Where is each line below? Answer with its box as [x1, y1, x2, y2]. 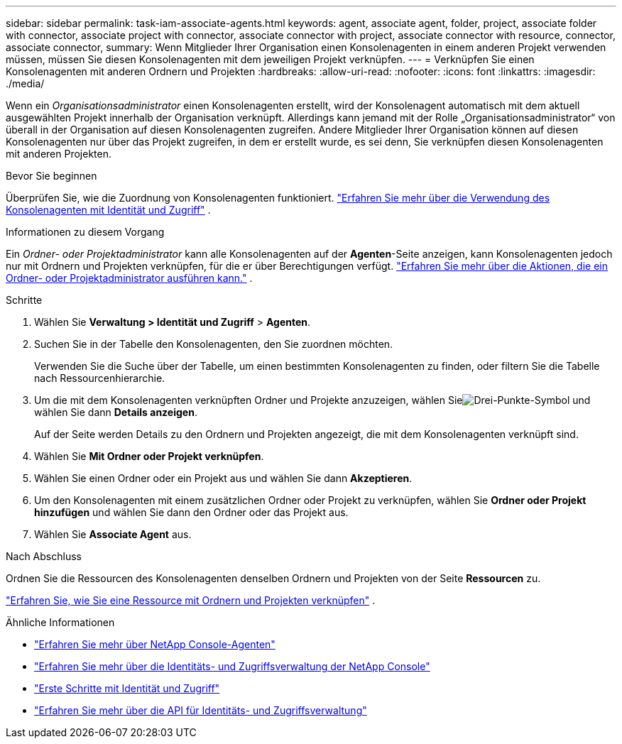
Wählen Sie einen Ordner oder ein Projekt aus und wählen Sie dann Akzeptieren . [34, 472, 413, 484]
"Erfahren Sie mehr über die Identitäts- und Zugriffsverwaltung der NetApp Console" [34, 660, 430, 672]
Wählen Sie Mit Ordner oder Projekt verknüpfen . [34, 450, 264, 462]
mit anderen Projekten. [6, 148, 111, 160]
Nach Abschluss [6, 550, 82, 562]
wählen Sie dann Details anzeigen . [34, 406, 197, 418]
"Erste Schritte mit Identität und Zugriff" [34, 682, 220, 694]
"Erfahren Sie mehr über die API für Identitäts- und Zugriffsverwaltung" [34, 704, 367, 716]
